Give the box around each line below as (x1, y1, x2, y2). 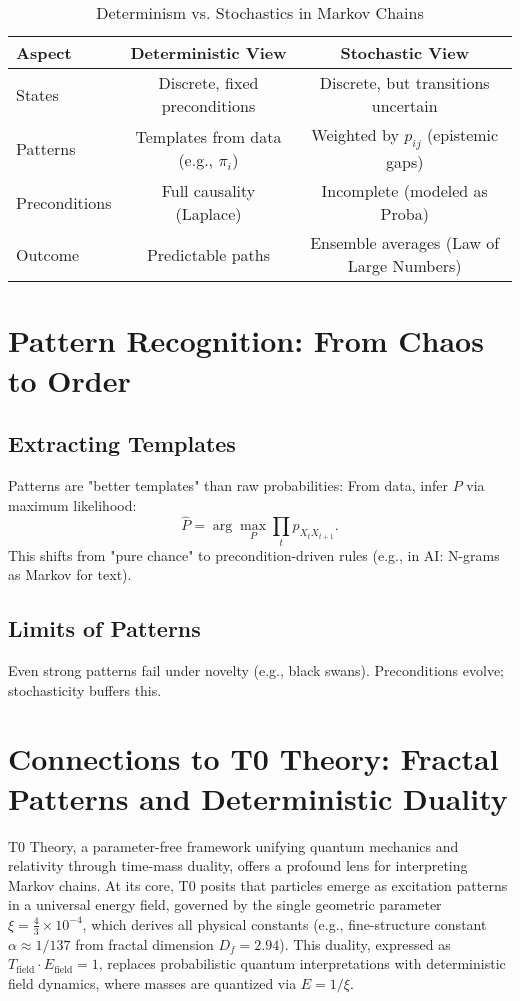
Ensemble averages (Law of (310, 231, 500, 255)
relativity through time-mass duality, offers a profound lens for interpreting (8, 855, 468, 876)
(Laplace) (175, 202, 242, 226)
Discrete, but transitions (319, 71, 490, 94)
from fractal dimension (75, 933, 214, 954)
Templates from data (135, 125, 282, 149)
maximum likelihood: (8, 494, 137, 515)
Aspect (16, 41, 72, 64)
